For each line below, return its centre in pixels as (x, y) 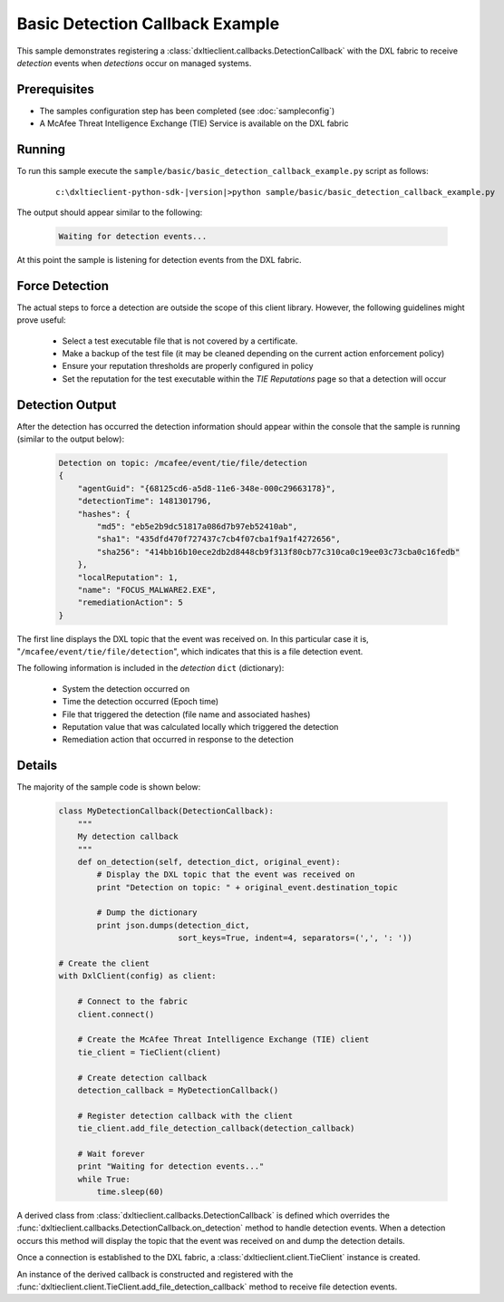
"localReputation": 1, (128, 577)
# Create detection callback (142, 1078)
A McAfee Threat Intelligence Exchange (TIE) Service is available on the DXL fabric (194, 123)
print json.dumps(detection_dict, (173, 925)
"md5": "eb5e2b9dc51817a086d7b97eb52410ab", (197, 526)
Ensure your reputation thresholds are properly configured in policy (188, 366)
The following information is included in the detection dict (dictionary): (150, 668)
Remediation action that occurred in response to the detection (178, 740)
